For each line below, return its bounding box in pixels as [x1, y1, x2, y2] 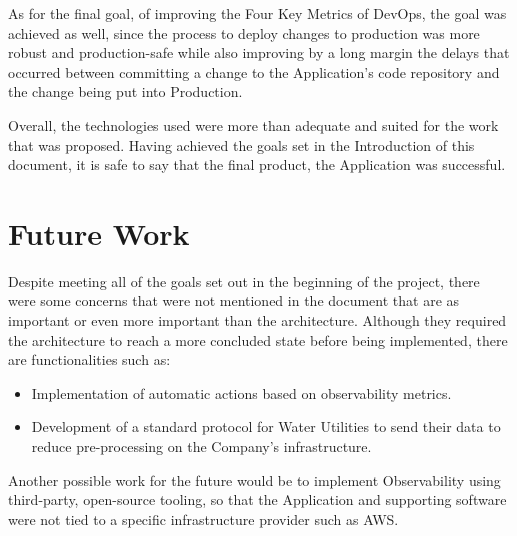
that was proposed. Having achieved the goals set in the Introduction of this [8, 134, 475, 155]
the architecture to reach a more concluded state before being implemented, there [8, 329, 508, 350]
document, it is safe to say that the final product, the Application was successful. [8, 154, 506, 175]
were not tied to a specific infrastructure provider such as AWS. [8, 508, 399, 529]
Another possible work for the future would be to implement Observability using [8, 469, 501, 490]
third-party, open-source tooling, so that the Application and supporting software [8, 489, 507, 510]
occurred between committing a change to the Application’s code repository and [8, 61, 500, 82]
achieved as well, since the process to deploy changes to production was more [8, 22, 480, 43]
